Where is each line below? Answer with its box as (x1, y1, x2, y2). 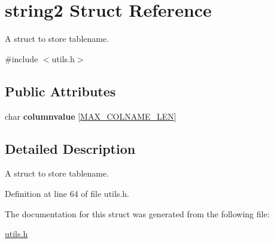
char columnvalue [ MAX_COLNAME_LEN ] (5, 110, 176, 122)
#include (5, 52, 38, 65)
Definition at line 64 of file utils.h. (5, 187, 129, 199)
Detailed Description (5, 139, 136, 157)
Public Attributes (5, 81, 116, 100)
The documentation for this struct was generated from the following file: (5, 207, 270, 220)
